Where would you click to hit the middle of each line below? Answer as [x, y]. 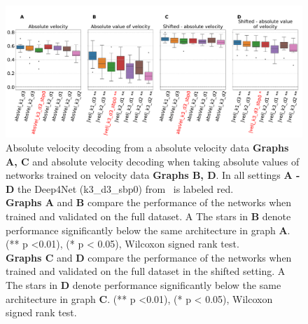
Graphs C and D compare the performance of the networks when [149, 257]
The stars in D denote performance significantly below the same [143, 284]
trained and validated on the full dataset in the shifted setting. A [146, 271]
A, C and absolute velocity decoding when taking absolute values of [153, 161]
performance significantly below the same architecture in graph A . [148, 230]
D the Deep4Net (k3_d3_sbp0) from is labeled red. [120, 188]
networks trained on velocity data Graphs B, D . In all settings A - [153, 175]
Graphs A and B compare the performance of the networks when [149, 202]
